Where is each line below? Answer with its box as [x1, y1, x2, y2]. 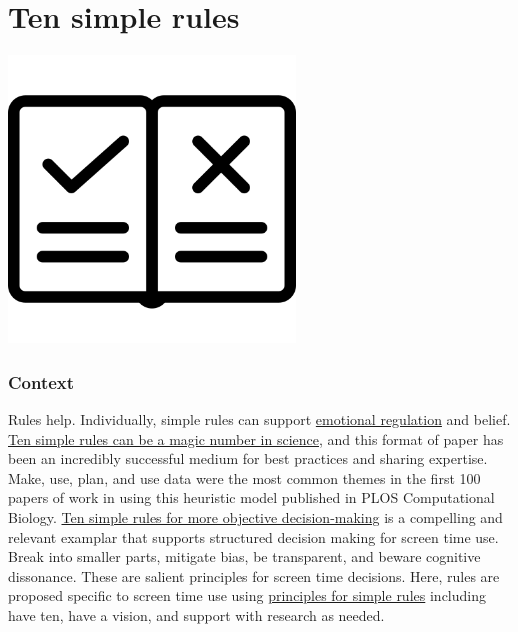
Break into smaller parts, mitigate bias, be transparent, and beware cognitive [8, 546, 481, 567]
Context [8, 369, 75, 394]
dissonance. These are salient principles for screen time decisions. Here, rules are [8, 565, 500, 586]
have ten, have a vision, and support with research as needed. [8, 604, 385, 625]
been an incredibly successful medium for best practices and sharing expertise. [8, 448, 488, 469]
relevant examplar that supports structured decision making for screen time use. [8, 526, 499, 547]
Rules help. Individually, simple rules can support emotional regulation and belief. [8, 408, 511, 429]
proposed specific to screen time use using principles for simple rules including [8, 585, 486, 606]
